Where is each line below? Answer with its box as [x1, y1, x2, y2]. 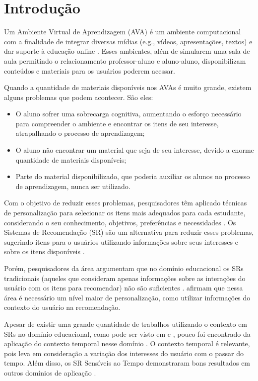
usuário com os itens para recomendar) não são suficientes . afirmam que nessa [4, 283, 243, 293]
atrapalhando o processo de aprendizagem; [15, 128, 145, 138]
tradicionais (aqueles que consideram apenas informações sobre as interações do [4, 273, 246, 283]
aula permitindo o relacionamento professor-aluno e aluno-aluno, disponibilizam [4, 55, 246, 66]
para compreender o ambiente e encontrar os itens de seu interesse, [15, 118, 219, 128]
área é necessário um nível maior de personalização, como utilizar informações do [4, 292, 251, 302]
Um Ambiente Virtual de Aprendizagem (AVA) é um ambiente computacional [4, 26, 241, 37]
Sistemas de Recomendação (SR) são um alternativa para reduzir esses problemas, [4, 227, 254, 237]
